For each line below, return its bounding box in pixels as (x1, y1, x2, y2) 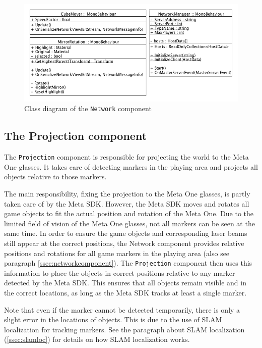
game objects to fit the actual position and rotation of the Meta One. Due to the (4, 208, 254, 219)
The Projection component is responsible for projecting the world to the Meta (4, 152, 249, 162)
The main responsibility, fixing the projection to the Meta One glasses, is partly (4, 188, 250, 199)
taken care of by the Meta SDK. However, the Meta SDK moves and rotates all (4, 198, 249, 209)
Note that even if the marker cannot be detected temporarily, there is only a (4, 304, 240, 315)
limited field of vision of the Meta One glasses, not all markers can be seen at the (4, 218, 255, 228)
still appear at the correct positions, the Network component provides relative (4, 237, 244, 248)
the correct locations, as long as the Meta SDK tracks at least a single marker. (4, 287, 247, 298)
